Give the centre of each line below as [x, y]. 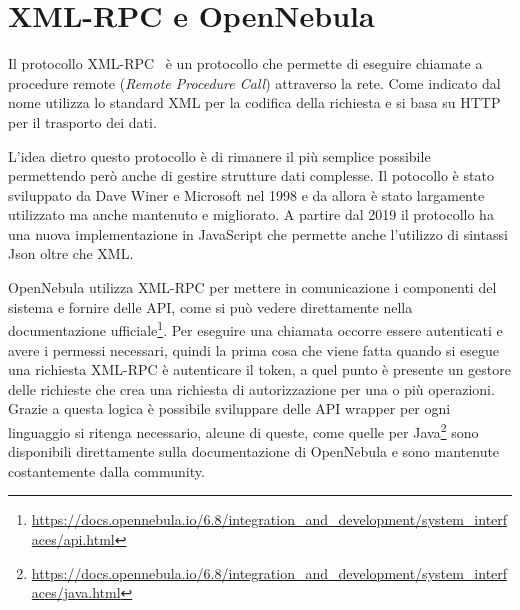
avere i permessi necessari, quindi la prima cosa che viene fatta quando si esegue [254, 349]
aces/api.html [73, 538]
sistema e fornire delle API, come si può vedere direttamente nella [210, 306]
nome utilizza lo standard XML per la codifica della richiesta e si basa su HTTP [254, 102]
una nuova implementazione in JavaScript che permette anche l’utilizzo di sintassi [258, 233]
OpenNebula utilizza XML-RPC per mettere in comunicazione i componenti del [252, 287]
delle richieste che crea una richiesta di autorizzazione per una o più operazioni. [251, 388]
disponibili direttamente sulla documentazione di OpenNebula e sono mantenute [254, 451]
